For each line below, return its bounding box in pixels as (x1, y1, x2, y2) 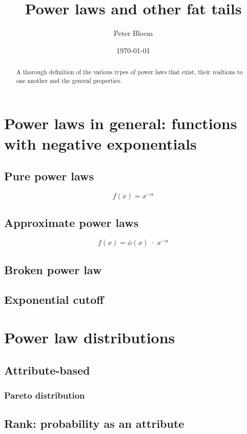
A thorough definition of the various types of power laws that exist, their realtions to (16, 68, 243, 76)
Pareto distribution (4, 388, 85, 401)
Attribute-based (4, 362, 90, 378)
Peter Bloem (113, 28, 153, 38)
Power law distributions (4, 326, 175, 347)
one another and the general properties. (16, 76, 122, 85)
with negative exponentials (4, 133, 197, 154)
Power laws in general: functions (4, 113, 237, 134)
